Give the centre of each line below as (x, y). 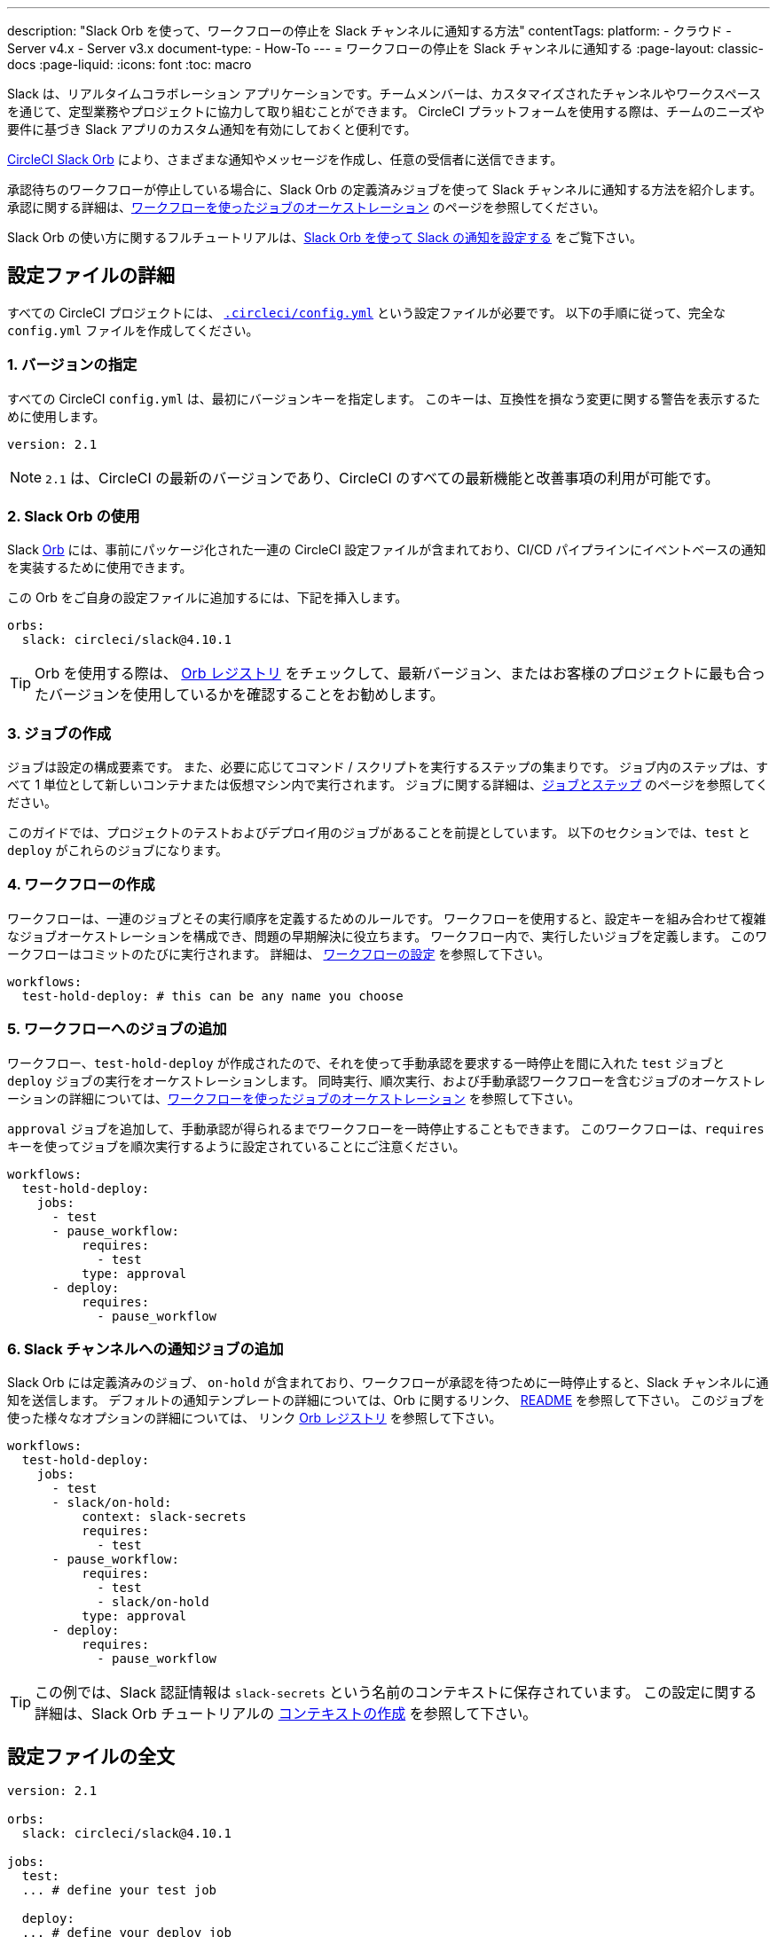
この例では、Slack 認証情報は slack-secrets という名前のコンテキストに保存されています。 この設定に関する (396, 1693)
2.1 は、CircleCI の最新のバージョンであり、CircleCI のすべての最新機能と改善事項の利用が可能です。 (382, 478)
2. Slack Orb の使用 (74, 516)
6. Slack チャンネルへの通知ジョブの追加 (145, 1349)
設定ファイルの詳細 (91, 276)
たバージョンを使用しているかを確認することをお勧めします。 (239, 695)
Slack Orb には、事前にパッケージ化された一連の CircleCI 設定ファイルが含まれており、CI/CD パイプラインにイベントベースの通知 (387, 550)
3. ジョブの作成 (59, 733)
